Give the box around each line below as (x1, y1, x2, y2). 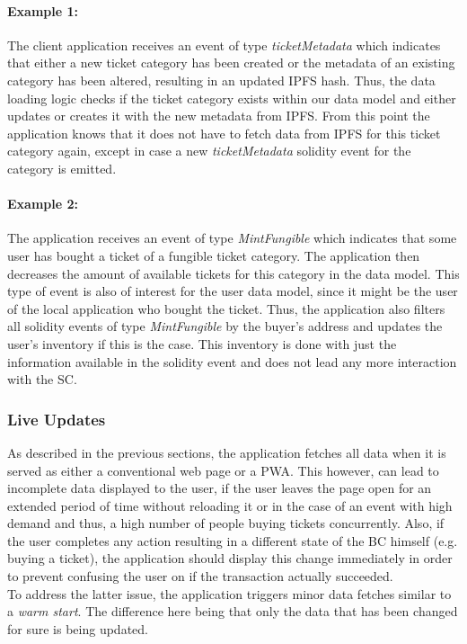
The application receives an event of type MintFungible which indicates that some (7, 228, 457, 247)
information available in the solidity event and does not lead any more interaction (7, 352, 457, 371)
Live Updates (7, 407, 106, 430)
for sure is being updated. (7, 619, 148, 638)
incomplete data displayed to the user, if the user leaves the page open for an (7, 479, 432, 497)
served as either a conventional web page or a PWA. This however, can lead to (7, 461, 439, 479)
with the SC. (7, 370, 77, 389)
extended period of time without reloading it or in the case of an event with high (7, 496, 453, 514)
